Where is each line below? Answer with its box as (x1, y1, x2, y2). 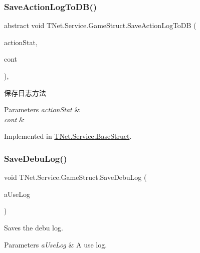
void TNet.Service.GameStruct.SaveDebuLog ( (4, 172, 147, 182)
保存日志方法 (4, 87, 46, 98)
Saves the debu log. (4, 222, 63, 232)
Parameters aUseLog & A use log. (4, 239, 107, 249)
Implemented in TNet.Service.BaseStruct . (4, 131, 132, 141)
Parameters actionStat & (4, 104, 80, 115)
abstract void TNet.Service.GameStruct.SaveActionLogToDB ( (4, 20, 196, 31)
